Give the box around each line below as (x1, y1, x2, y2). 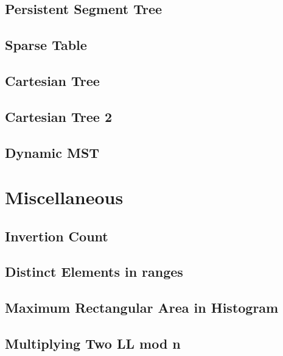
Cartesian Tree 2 (5, 107, 113, 126)
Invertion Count (5, 226, 108, 245)
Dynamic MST (5, 143, 100, 162)
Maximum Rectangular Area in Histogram (5, 298, 279, 317)
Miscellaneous (5, 185, 124, 210)
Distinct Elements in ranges (5, 262, 183, 281)
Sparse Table (5, 35, 87, 54)
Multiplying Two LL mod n (5, 334, 181, 353)
